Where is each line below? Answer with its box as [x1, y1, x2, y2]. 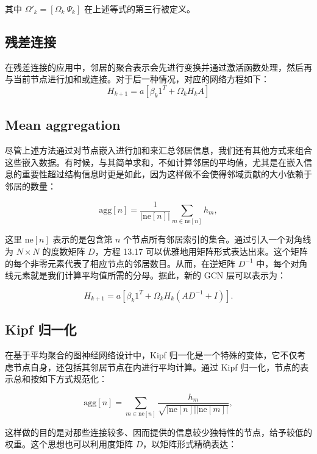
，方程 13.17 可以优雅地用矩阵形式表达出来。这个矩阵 [94, 244, 308, 257]
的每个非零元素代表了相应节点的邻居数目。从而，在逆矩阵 [5, 257, 235, 269]
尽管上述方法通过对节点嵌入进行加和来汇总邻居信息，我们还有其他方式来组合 [5, 144, 312, 157]
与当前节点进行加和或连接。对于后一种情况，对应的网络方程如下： [5, 73, 269, 85]
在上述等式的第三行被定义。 [84, 2, 195, 15]
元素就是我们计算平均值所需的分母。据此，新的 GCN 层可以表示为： [13, 269, 286, 282]
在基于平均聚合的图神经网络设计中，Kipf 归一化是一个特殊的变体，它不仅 [5, 348, 297, 361]
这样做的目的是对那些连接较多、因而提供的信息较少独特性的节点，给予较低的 [5, 425, 312, 438]
